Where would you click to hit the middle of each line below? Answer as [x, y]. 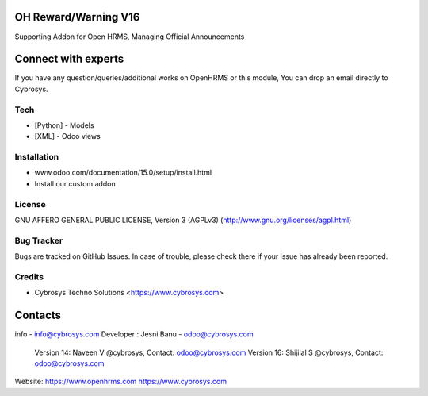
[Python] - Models [64, 125]
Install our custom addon [75, 183]
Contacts [38, 315]
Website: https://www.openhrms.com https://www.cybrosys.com [121, 382]
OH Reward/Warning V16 [77, 17]
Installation [37, 157]
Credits [29, 276]
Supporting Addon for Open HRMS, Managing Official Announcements [130, 37]
